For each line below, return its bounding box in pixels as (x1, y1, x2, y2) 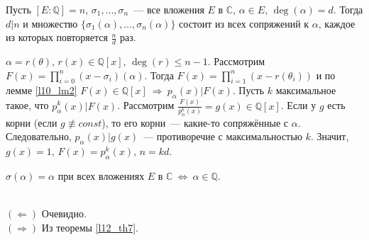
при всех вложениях (57, 168, 145, 183)
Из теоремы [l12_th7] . (41, 219, 138, 234)
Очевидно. (41, 206, 87, 221)
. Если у (280, 98, 316, 113)
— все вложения (133, 2, 204, 16)
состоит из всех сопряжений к (179, 16, 309, 30)
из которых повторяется (6, 30, 108, 45)
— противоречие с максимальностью (143, 129, 303, 144)
